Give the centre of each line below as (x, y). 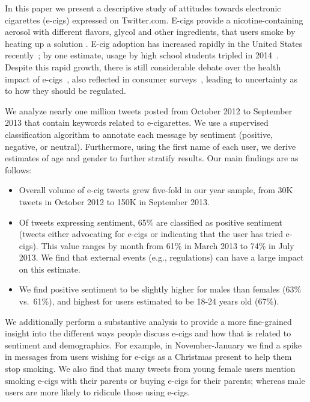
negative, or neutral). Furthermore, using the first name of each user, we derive (150, 146)
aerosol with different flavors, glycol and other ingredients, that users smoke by (150, 32)
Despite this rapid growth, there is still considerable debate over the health (143, 66)
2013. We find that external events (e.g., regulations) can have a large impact (161, 257)
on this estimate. (50, 269)
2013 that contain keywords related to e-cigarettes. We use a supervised (137, 122)
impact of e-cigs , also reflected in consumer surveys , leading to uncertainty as (151, 79)
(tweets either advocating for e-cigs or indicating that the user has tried (151, 234)
